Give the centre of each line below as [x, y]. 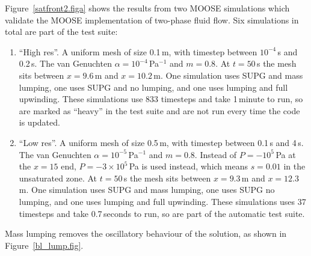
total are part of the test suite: [61, 32]
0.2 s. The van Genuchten [65, 63]
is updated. [39, 122]
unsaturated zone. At [58, 178]
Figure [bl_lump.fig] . [44, 245]
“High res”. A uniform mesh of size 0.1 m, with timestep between [138, 51]
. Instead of [216, 154]
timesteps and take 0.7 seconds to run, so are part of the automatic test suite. [162, 213]
